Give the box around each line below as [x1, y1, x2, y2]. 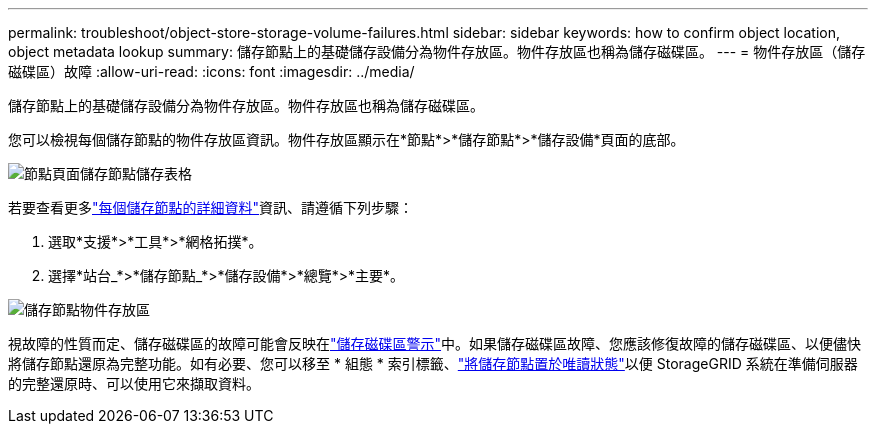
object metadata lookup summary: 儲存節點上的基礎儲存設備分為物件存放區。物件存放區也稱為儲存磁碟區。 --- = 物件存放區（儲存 [8, 43, 866, 60]
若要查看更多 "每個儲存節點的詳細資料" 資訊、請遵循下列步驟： [8, 199, 414, 216]
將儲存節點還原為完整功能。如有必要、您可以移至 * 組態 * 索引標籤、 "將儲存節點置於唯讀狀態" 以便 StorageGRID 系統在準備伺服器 [8, 355, 858, 372]
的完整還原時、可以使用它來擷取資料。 [8, 375, 260, 392]
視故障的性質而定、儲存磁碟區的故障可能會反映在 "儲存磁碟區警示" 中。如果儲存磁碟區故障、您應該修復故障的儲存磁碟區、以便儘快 [8, 335, 862, 352]
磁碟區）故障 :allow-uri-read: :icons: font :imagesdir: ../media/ [8, 63, 415, 80]
